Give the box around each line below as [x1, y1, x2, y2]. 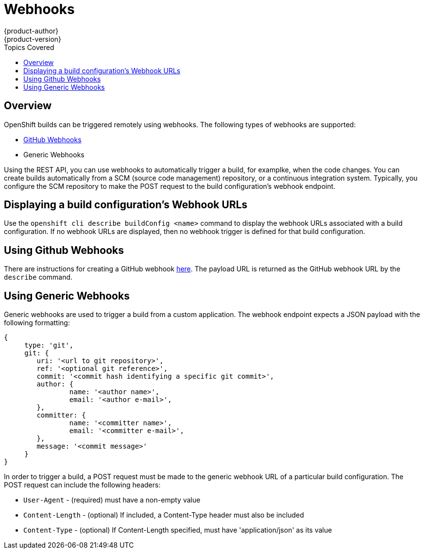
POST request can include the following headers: [4, 481, 161, 489]
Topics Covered [4, 43, 54, 51]
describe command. [4, 273, 73, 282]
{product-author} [4, 26, 59, 35]
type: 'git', [24, 341, 74, 350]
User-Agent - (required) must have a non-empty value [23, 496, 201, 504]
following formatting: [4, 318, 70, 327]
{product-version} [4, 34, 62, 43]
